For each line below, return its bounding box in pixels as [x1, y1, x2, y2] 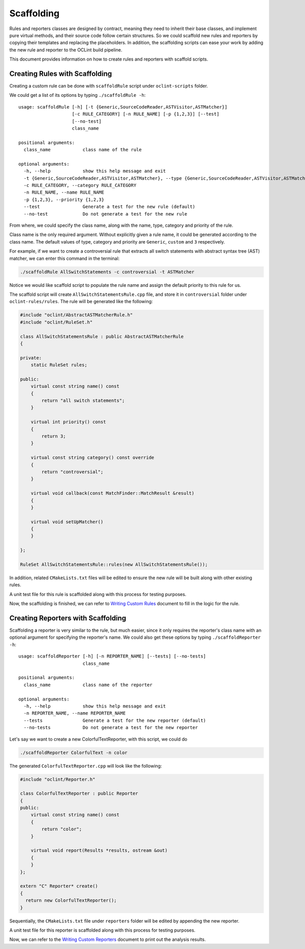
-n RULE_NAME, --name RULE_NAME [23, 189, 104, 196]
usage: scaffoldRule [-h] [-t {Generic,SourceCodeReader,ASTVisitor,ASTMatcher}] [18, 104, 228, 110]
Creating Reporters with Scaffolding [9, 614, 127, 622]
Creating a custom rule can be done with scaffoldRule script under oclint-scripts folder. [9, 83, 208, 89]
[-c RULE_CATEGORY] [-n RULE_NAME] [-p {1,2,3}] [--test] [72, 111, 220, 117]
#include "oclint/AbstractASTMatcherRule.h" [20, 312, 133, 318]
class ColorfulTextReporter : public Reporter [20, 791, 138, 797]
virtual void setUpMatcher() [30, 519, 104, 525]
